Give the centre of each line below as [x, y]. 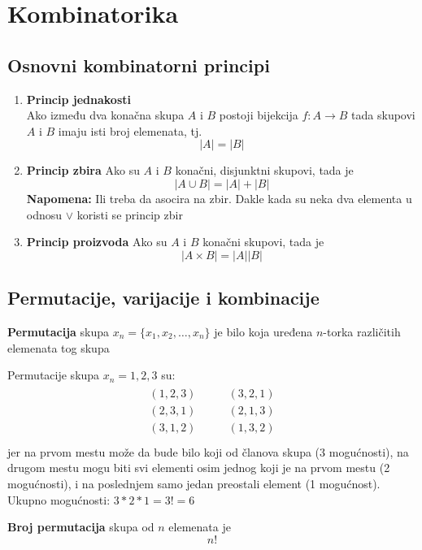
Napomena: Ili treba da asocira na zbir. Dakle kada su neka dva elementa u [219, 198]
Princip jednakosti [78, 99]
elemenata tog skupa [59, 347]
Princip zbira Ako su [83, 170]
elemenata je [200, 527]
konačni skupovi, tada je [263, 242]
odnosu [44, 214]
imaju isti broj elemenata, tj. [130, 130]
